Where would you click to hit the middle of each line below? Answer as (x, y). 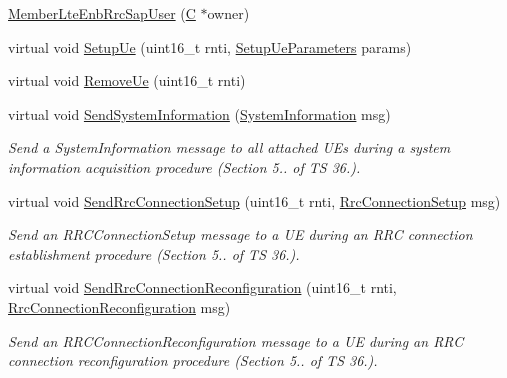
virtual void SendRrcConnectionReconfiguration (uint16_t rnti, (202, 287)
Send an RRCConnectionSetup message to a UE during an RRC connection (240, 234)
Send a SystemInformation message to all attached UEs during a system (229, 147)
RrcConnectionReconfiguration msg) (119, 306)
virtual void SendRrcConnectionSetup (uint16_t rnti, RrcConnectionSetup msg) (254, 200)
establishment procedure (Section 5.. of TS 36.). (154, 253)
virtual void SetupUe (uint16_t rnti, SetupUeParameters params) (210, 46)
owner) (228, 13)
